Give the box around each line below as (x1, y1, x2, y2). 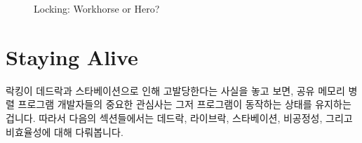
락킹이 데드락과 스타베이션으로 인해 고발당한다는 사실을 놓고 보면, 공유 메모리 (6, 83, 345, 97)
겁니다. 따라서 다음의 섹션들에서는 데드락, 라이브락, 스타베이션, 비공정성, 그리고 (6, 110, 353, 125)
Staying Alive (6, 42, 138, 71)
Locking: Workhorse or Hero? (34, 1, 160, 15)
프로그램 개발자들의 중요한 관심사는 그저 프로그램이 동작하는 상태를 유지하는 (18, 97, 351, 111)
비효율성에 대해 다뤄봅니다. (6, 124, 123, 139)
